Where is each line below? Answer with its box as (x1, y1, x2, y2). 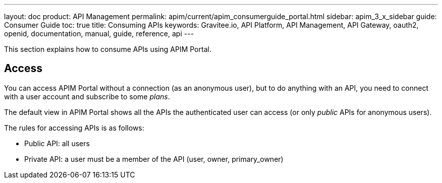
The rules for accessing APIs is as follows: (4, 123, 144, 132)
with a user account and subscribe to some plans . (4, 92, 170, 101)
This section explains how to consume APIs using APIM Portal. (4, 45, 211, 53)
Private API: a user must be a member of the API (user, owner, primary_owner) (24, 154, 284, 163)
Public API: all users (24, 139, 90, 148)
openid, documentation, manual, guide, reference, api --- (4, 29, 194, 38)
